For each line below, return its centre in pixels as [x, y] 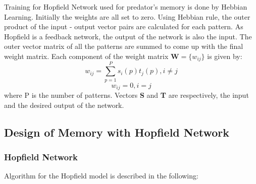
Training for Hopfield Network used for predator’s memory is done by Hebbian [126, 7]
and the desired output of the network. [64, 105]
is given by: [225, 56]
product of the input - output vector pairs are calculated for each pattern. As [124, 26]
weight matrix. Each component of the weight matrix [86, 56]
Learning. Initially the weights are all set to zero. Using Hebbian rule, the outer [127, 16]
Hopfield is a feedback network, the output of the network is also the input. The [128, 36]
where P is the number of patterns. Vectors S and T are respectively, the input [126, 95]
